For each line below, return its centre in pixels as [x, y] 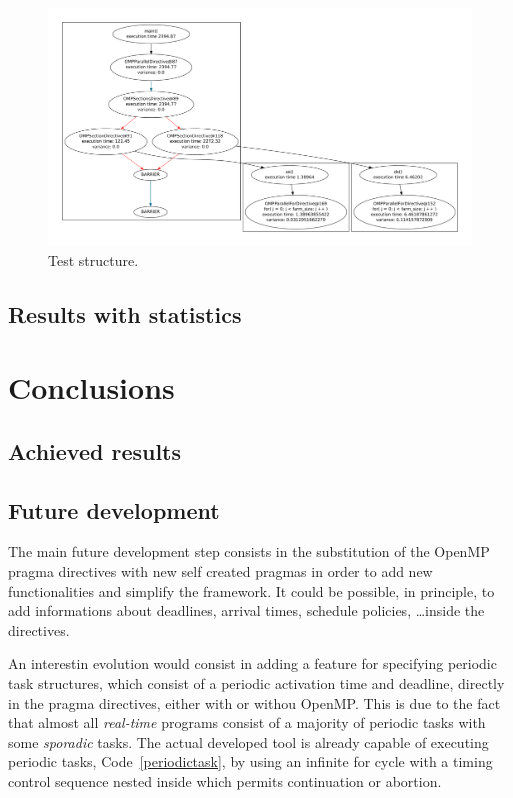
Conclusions [91, 387]
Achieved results [95, 450]
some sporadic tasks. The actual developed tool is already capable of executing [248, 741]
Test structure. [93, 259]
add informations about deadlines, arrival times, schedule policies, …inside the [246, 610]
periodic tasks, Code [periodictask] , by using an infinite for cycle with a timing [250, 761]
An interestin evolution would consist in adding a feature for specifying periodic [252, 663]
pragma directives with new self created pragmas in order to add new [220, 571]
